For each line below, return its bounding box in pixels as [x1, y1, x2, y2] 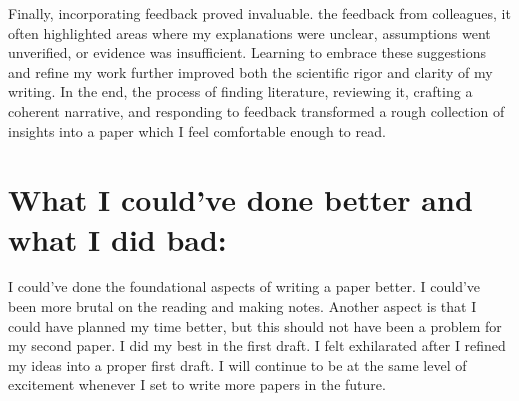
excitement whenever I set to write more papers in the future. [8, 374, 386, 395]
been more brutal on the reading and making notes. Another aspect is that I [8, 296, 477, 317]
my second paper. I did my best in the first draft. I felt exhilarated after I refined [8, 335, 506, 356]
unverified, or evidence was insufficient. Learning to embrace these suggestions [8, 42, 486, 63]
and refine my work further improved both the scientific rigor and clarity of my [8, 61, 493, 82]
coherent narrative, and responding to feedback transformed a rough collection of [8, 100, 505, 121]
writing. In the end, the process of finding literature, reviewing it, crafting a [8, 81, 473, 102]
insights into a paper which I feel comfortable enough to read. [8, 120, 386, 141]
